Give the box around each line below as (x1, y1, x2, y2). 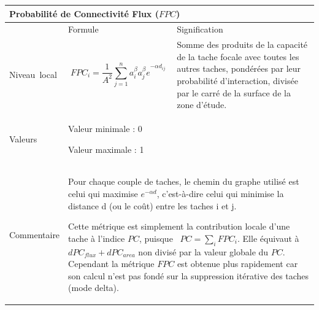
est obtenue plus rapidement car (177, 257, 298, 270)
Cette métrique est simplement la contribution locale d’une (68, 220, 290, 233)
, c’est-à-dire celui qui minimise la (156, 187, 284, 200)
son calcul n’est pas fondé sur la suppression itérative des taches (68, 269, 309, 282)
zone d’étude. (177, 98, 227, 111)
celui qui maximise (68, 187, 138, 200)
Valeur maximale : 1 (68, 142, 144, 155)
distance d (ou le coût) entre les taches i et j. (68, 199, 237, 212)
